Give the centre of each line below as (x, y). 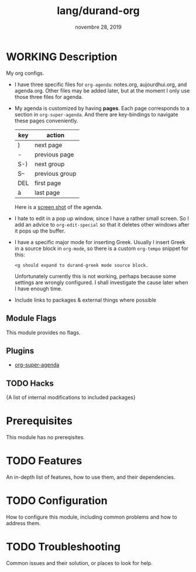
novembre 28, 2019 (98, 27)
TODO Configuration (57, 501)
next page (49, 145)
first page (48, 183)
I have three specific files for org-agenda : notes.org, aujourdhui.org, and (101, 84)
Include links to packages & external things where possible (85, 300)
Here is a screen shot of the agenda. (59, 207)
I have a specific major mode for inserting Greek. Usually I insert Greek (100, 242)
